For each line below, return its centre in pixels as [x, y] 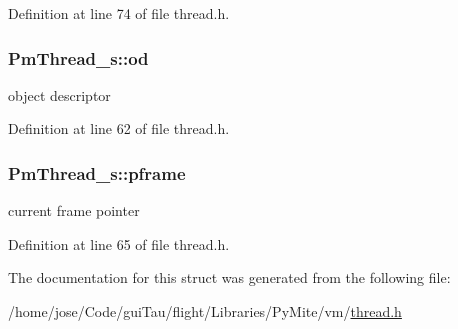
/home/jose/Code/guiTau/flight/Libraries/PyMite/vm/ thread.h [205, 311]
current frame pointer [74, 210]
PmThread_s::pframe [97, 172]
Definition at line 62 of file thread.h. [119, 128]
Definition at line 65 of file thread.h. [119, 243]
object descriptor [59, 94]
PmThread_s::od [78, 57]
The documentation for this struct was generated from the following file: [229, 277]
